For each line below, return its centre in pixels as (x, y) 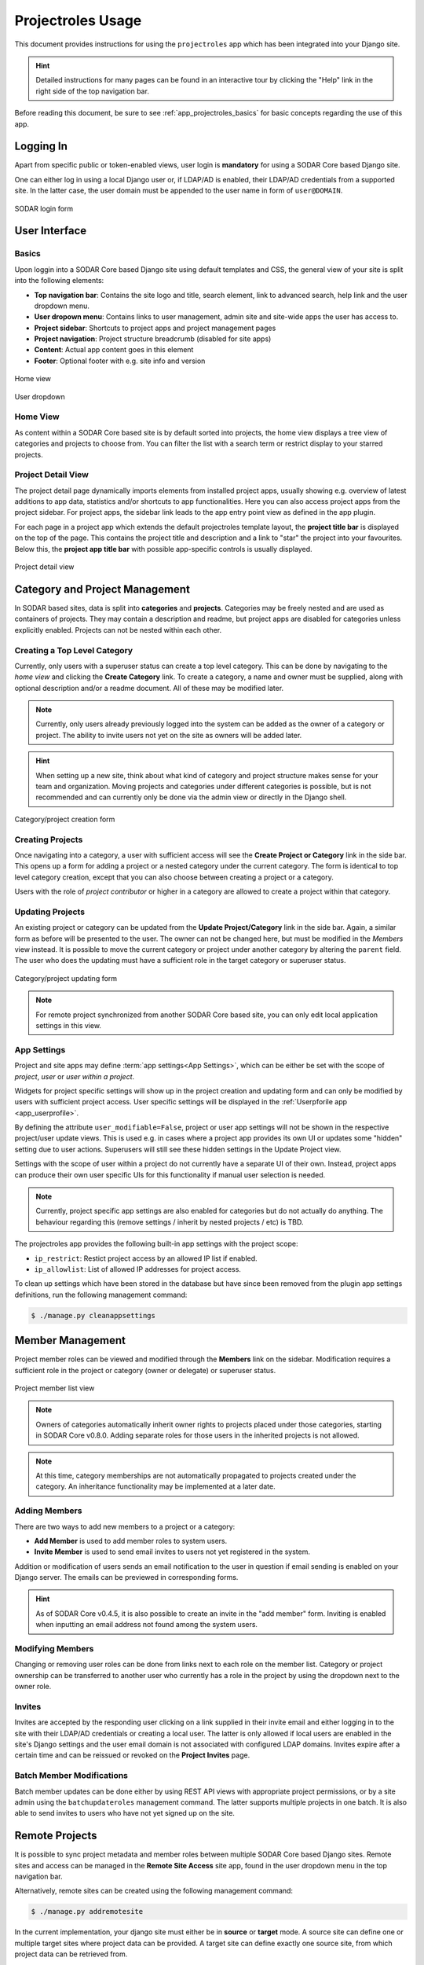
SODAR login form (44, 208)
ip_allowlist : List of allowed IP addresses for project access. (137, 1269)
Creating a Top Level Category (74, 650)
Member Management (70, 1341)
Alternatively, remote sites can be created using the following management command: (154, 1891)
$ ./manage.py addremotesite (87, 1912)
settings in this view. (69, 1025)
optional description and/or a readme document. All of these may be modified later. (149, 688)
